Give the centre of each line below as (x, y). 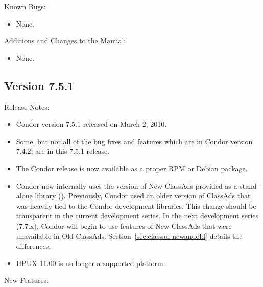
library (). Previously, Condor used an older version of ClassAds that (143, 196)
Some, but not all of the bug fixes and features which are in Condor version (134, 141)
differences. (33, 246)
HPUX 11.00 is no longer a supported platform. (91, 263)
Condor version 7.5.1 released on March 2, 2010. (91, 124)
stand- (249, 185)
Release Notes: (27, 107)
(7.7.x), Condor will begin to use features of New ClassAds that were (124, 225)
